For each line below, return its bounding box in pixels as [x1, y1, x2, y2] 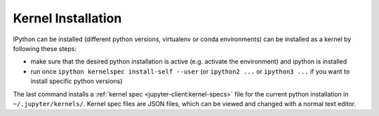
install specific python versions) [30, 77, 123, 85]
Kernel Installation [13, 10, 122, 26]
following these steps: [13, 44, 77, 52]
